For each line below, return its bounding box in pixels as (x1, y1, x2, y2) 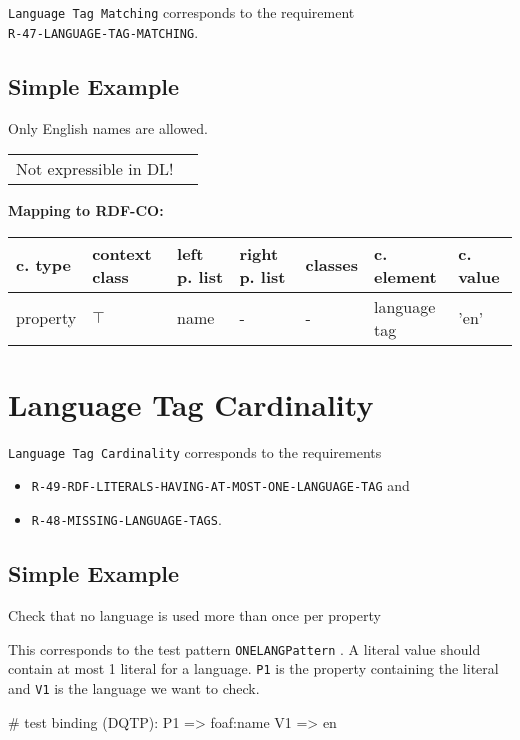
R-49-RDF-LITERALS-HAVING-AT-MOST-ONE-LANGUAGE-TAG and (31, 475, 410, 496)
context (92, 241, 152, 265)
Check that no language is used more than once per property (8, 605, 381, 625)
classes (305, 253, 358, 277)
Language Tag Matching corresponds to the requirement (8, 2, 355, 22)
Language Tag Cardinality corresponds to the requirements (8, 441, 382, 462)
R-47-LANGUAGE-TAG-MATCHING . (8, 21, 199, 42)
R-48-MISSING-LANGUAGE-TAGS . (31, 509, 222, 530)
